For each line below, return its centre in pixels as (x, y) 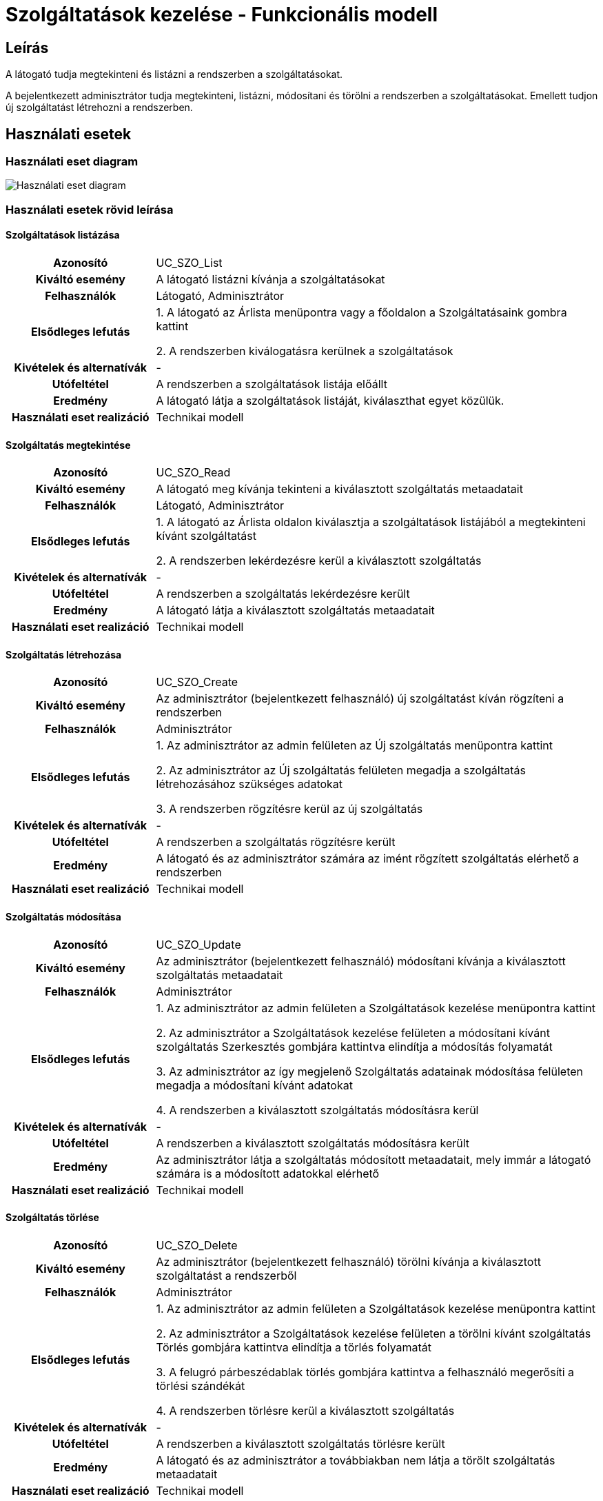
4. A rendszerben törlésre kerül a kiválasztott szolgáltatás (305, 1410)
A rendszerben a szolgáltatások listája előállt (272, 384)
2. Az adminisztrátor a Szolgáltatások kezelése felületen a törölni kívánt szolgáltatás (374, 1333)
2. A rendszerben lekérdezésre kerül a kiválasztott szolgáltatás (319, 561)
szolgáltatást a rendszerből (226, 1275)
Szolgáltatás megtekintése (68, 445)
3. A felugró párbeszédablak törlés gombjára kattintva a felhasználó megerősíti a (365, 1372)
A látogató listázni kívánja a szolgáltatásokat (270, 279)
